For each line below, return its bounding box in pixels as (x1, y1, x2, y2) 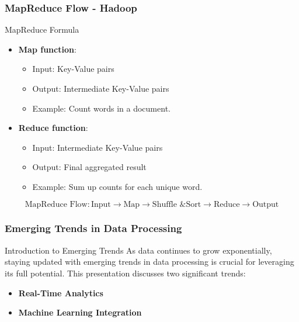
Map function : (18, 43, 77, 55)
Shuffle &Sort (152, 200, 201, 209)
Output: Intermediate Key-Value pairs (32, 82, 169, 94)
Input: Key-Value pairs (32, 63, 114, 75)
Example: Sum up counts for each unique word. (32, 180, 203, 192)
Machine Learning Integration (18, 306, 142, 318)
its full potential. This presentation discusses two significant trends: (5, 266, 246, 279)
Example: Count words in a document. (32, 102, 171, 114)
